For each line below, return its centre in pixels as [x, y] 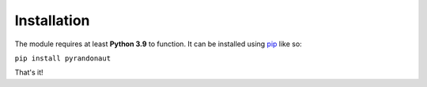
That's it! [29, 72]
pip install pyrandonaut [62, 58]
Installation [52, 20]
